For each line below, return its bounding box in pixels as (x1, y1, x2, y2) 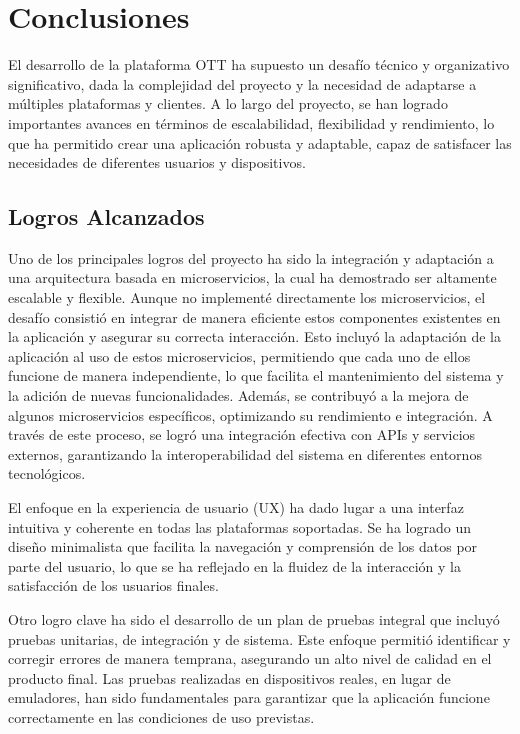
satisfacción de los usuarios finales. (8, 575, 219, 596)
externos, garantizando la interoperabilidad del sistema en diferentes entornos (8, 443, 482, 464)
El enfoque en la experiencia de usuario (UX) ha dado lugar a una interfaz (8, 497, 464, 518)
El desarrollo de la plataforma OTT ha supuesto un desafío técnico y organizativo (8, 54, 510, 75)
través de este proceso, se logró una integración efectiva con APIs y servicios (8, 424, 476, 445)
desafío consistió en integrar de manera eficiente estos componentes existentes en (8, 306, 501, 327)
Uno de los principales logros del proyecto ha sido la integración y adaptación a (8, 247, 494, 268)
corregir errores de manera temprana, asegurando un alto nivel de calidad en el (8, 648, 492, 669)
